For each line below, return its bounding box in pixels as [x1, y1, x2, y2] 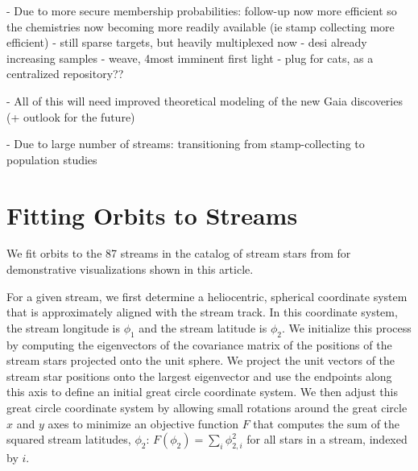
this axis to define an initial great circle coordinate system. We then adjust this [6, 383, 398, 400]
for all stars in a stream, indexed [246, 431, 408, 448]
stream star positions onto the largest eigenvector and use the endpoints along [6, 367, 392, 384]
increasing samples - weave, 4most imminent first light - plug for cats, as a [6, 49, 374, 66]
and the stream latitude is [139, 319, 267, 336]
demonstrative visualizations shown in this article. [6, 261, 254, 278]
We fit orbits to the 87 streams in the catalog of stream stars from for [6, 245, 351, 262]
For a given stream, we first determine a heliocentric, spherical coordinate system [6, 287, 408, 304]
